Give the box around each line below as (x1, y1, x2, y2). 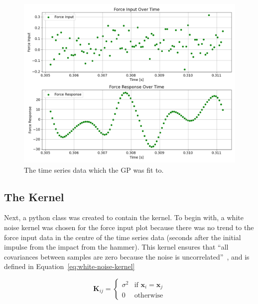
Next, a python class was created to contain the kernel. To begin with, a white (4, 212, 244, 223)
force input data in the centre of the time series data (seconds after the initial (4, 232, 241, 242)
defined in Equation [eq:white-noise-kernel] (4, 261, 135, 272)
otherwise (134, 292, 163, 300)
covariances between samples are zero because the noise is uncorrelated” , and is (4, 251, 250, 262)
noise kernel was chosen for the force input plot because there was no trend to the (4, 222, 254, 232)
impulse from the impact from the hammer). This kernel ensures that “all (4, 242, 229, 252)
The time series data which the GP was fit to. (24, 164, 164, 175)
